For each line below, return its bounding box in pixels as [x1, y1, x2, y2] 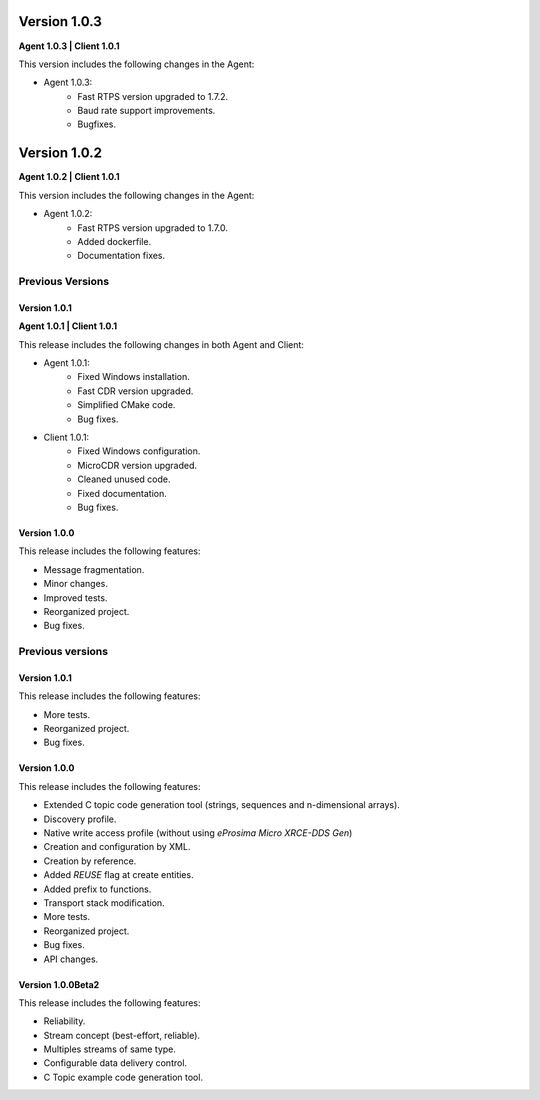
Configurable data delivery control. [43, 1057, 188, 1069]
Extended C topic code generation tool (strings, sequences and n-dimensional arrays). [43, 799, 400, 811]
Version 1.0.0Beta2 [18, 978, 100, 990]
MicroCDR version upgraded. [77, 459, 198, 471]
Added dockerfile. [77, 235, 152, 247]
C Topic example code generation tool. [43, 1071, 204, 1083]
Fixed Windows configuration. [77, 445, 201, 457]
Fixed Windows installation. [77, 371, 190, 383]
